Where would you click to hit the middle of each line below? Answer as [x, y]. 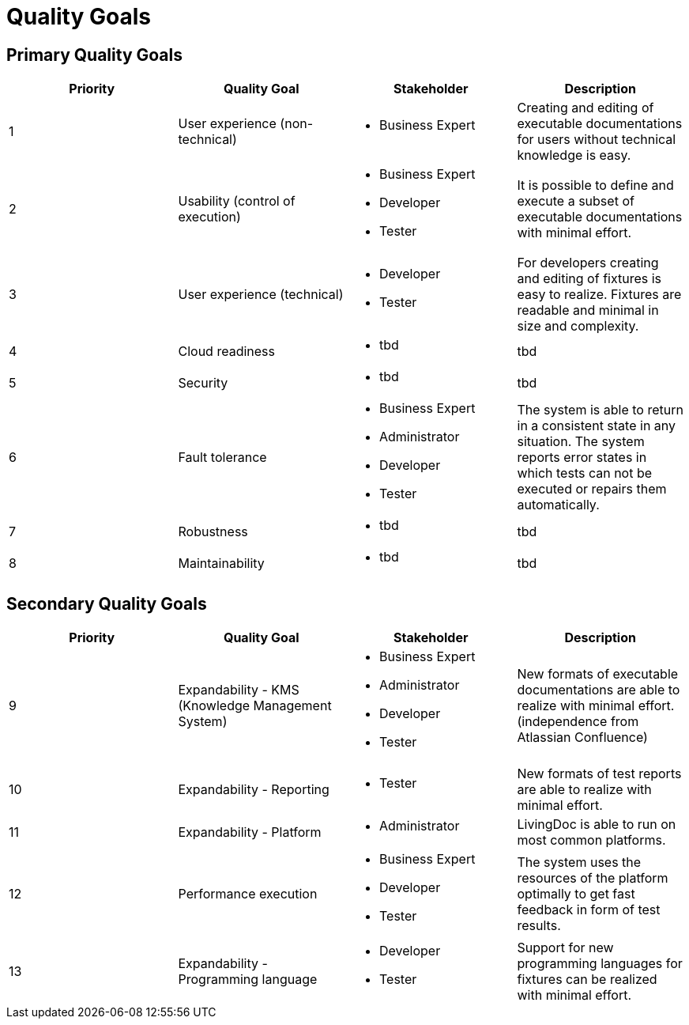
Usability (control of [237, 201]
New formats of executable [598, 674]
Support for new [565, 948]
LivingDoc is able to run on [597, 825]
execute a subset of [576, 201]
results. [539, 926]
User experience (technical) [261, 295]
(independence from [578, 722]
